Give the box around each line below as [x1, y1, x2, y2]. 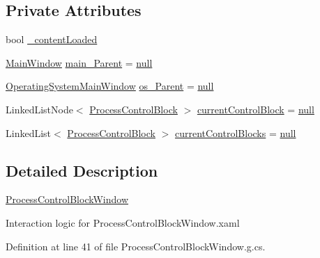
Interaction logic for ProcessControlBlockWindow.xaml [6, 215, 240, 229]
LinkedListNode [6, 102, 73, 116]
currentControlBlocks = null [174, 125, 296, 140]
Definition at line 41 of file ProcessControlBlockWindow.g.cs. [6, 239, 266, 253]
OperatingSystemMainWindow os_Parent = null [6, 79, 214, 93]
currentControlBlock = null [197, 102, 314, 116]
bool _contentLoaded [6, 32, 98, 47]
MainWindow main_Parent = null [6, 55, 153, 70]
